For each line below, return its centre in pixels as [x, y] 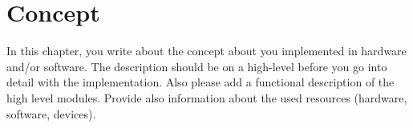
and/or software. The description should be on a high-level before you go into [197, 66]
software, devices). [51, 113]
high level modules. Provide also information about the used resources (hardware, [207, 97]
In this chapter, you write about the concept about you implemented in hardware [206, 51]
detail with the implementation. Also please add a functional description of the [200, 82]
